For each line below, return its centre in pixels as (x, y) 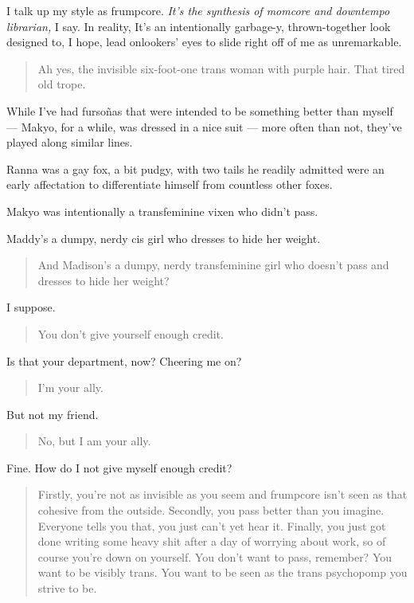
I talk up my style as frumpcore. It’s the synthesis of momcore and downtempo (198, 10)
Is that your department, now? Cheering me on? (124, 360)
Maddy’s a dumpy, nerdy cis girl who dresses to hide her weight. (164, 238)
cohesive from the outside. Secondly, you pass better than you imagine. (211, 510)
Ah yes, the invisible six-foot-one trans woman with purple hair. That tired (221, 68)
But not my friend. (53, 414)
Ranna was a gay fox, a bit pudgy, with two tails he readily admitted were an (195, 168)
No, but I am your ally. (94, 441)
